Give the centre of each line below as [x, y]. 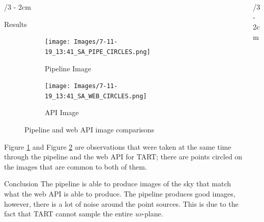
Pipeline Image [68, 68]
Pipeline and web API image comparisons [89, 129]
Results [16, 24]
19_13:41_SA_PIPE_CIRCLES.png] [98, 52]
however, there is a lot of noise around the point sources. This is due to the [121, 203]
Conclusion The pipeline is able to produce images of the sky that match [118, 184]
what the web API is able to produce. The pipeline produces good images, [120, 193]
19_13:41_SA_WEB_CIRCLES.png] [96, 96]
